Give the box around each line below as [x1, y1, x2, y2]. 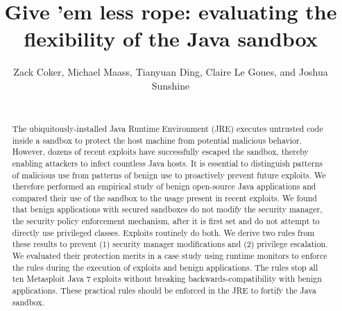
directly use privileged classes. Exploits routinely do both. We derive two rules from [12, 226, 315, 238]
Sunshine [151, 78, 190, 92]
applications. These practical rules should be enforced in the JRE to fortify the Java [12, 285, 316, 296]
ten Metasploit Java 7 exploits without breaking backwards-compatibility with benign [12, 273, 322, 285]
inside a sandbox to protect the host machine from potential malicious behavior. [12, 134, 302, 146]
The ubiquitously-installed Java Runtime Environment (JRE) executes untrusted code [12, 122, 323, 134]
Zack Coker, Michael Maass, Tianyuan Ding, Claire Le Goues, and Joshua [13, 65, 328, 79]
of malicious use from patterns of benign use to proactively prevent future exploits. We [12, 169, 326, 180]
